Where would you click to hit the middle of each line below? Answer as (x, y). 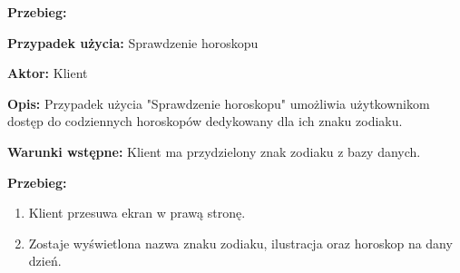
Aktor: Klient (48, 73)
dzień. (45, 261)
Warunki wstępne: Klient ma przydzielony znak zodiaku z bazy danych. (214, 151)
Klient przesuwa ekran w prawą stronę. (137, 213)
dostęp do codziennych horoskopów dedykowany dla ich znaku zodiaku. (205, 121)
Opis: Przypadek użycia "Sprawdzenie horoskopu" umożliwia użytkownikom (219, 103)
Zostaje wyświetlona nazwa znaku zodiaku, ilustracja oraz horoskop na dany (240, 243)
